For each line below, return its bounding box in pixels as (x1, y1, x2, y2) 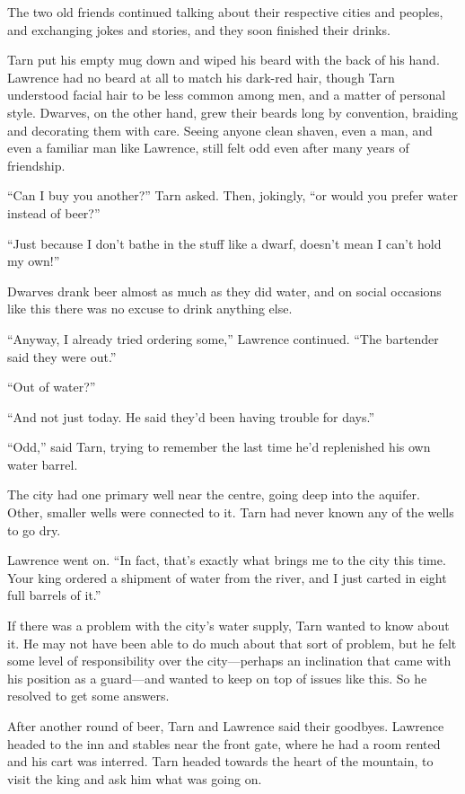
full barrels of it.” (7, 586, 101, 604)
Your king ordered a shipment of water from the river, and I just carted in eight (7, 568, 447, 587)
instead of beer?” (7, 203, 101, 222)
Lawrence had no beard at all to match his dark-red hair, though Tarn (7, 67, 395, 86)
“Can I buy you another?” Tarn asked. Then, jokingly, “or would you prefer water (7, 186, 459, 205)
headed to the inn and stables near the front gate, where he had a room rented (7, 734, 441, 753)
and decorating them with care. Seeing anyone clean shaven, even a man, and (7, 120, 433, 139)
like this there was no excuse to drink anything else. (7, 299, 293, 318)
